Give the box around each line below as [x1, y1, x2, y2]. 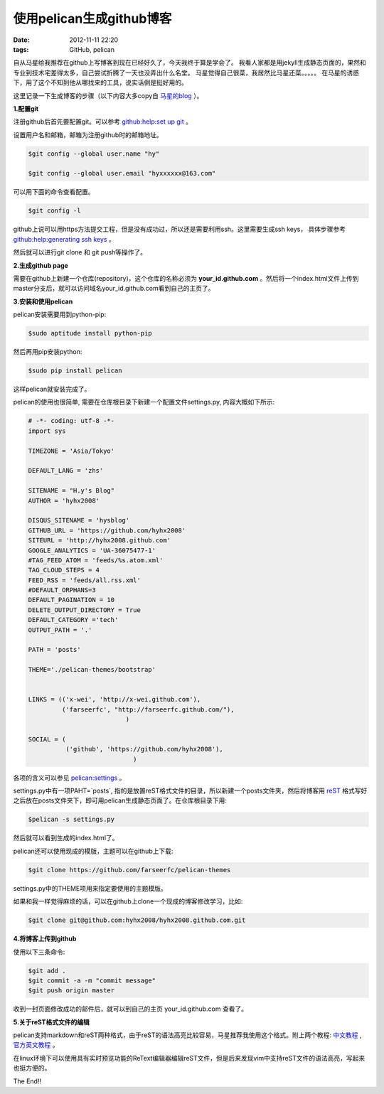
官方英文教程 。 [13, 1041, 59, 1049]
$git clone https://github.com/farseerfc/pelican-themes [28, 866, 231, 874]
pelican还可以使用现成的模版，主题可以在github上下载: [13, 847, 174, 855]
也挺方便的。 [13, 1063, 51, 1073]
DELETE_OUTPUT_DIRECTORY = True [28, 606, 142, 614]
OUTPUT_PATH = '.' [28, 626, 92, 634]
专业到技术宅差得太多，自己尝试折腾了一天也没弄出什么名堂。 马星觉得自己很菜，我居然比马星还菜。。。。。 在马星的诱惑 [13, 68, 359, 77]
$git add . [28, 967, 66, 975]
